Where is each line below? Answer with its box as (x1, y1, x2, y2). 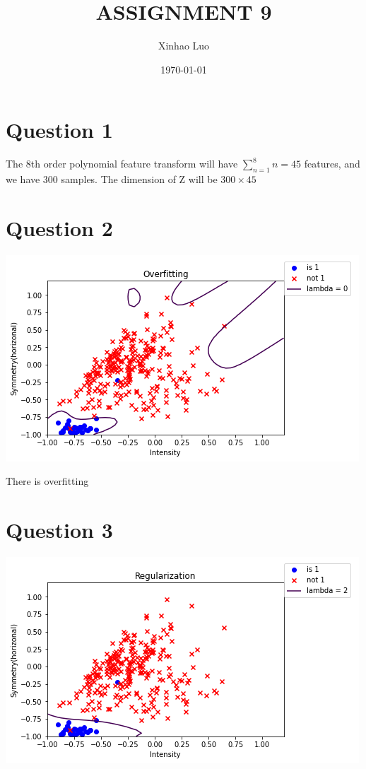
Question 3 (6, 515, 113, 544)
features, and (304, 156, 360, 171)
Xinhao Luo (158, 38, 210, 53)
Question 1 (6, 115, 113, 144)
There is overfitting (6, 474, 89, 488)
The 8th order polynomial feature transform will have (6, 156, 238, 171)
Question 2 (6, 213, 113, 242)
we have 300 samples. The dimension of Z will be (6, 172, 218, 187)
